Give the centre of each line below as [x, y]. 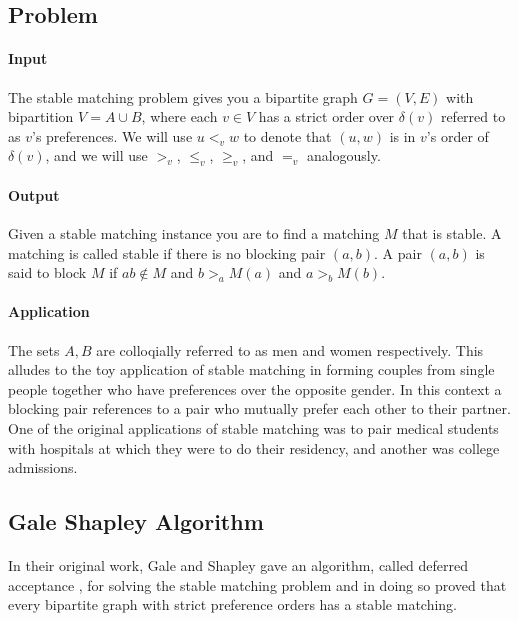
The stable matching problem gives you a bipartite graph [183, 96]
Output [34, 194]
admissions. [43, 467]
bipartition [41, 116]
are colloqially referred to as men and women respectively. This [290, 349]
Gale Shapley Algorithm [136, 521]
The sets [34, 349]
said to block [47, 272]
